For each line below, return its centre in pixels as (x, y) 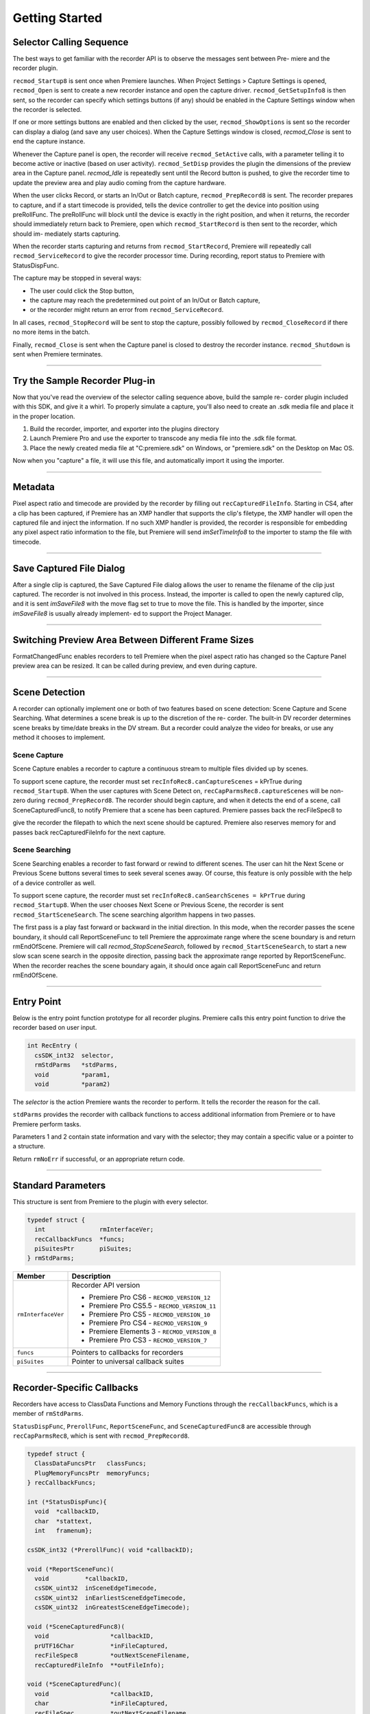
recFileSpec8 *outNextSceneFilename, (112, 1655)
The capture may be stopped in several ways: (77, 278)
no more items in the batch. (51, 332)
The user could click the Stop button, (82, 291)
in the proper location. (44, 416)
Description (91, 1277)
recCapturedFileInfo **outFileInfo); (99, 1665)
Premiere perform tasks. (47, 1124)
